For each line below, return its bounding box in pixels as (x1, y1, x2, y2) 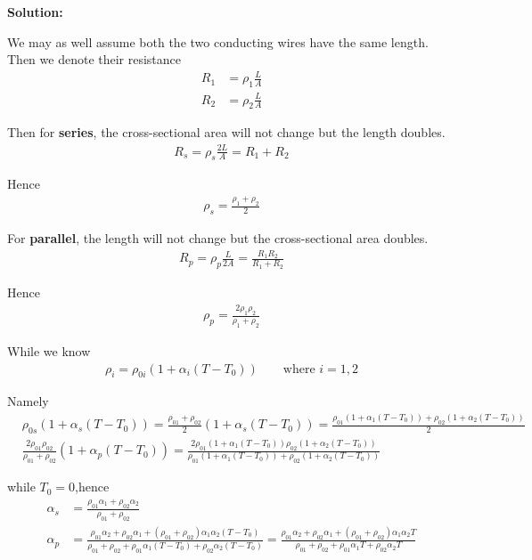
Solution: (7, 3, 63, 20)
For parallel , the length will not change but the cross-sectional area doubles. (7, 229, 429, 248)
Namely (7, 392, 49, 410)
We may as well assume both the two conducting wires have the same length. (7, 32, 429, 51)
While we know (7, 341, 91, 360)
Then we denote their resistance (7, 50, 182, 69)
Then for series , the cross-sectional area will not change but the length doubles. (7, 123, 446, 142)
